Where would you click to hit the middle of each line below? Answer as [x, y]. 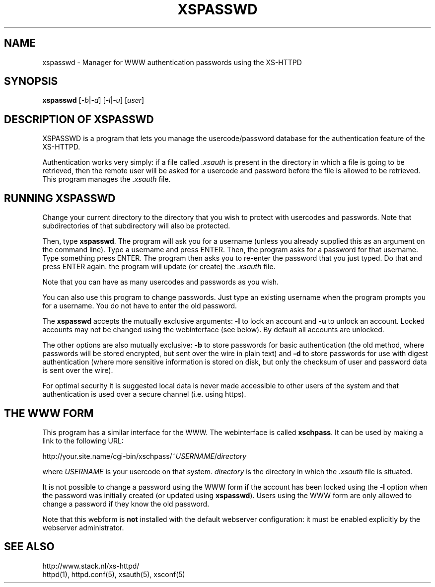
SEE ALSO [29, 547]
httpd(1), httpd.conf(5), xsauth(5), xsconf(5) [114, 574]
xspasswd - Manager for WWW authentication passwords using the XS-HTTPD [172, 62]
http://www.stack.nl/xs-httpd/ [91, 566]
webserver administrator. [83, 527]
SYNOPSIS [31, 81]
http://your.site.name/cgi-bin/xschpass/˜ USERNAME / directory [145, 456]
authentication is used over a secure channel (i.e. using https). [144, 394]
